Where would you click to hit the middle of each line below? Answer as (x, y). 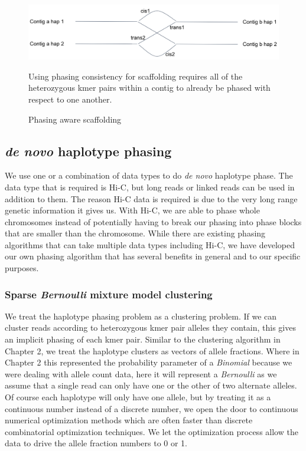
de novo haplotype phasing (88, 151)
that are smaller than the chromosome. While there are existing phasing (135, 233)
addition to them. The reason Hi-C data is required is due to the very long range (151, 198)
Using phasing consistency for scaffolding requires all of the (136, 76)
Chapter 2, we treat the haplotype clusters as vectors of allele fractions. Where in (152, 350)
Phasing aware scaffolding (75, 119)
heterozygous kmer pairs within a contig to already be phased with (149, 88)
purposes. (22, 268)
